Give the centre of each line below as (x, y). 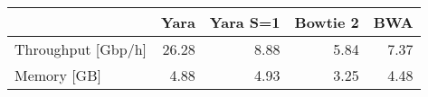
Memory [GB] (58, 75)
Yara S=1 (245, 22)
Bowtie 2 (327, 22)
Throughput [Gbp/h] (81, 49)
